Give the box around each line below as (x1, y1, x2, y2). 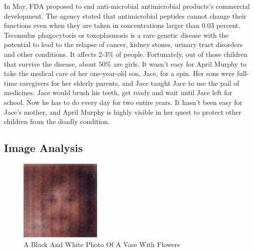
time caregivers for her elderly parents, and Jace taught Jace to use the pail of (4, 77, 239, 88)
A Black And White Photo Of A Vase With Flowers (24, 239, 180, 249)
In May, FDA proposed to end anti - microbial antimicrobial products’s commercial (4, 1, 250, 11)
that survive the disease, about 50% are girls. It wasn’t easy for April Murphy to (4, 58, 247, 69)
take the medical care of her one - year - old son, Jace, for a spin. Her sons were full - (4, 68, 249, 78)
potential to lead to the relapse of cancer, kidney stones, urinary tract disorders (4, 39, 243, 50)
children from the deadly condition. (4, 116, 110, 126)
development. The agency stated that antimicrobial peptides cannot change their (4, 10, 247, 21)
